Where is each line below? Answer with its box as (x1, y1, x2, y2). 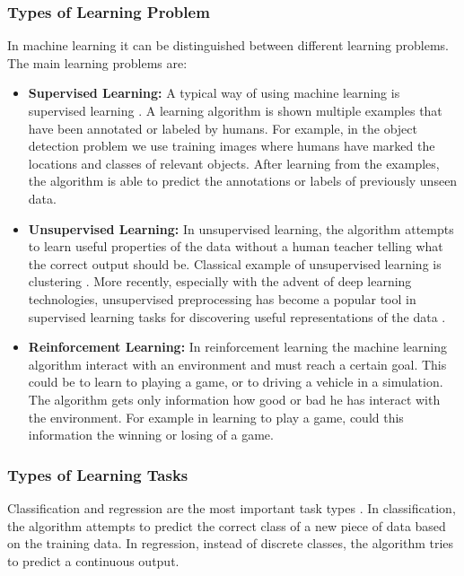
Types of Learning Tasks (7, 463, 188, 485)
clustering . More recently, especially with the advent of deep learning (28, 272, 412, 291)
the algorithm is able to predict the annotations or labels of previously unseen (28, 171, 458, 190)
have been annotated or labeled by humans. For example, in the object (28, 118, 417, 137)
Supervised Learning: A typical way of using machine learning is (28, 83, 400, 102)
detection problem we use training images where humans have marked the (28, 136, 435, 155)
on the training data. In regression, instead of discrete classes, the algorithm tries (7, 534, 454, 553)
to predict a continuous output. (7, 551, 179, 570)
